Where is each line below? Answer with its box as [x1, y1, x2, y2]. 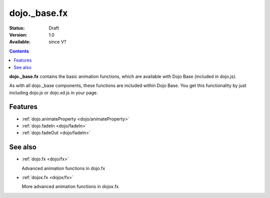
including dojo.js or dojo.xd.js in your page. [9, 89, 98, 95]
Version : [9, 31, 27, 37]
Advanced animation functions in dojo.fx [21, 165, 105, 171]
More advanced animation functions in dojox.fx [21, 183, 119, 189]
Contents [9, 48, 29, 54]
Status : [9, 25, 25, 31]
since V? [48, 39, 66, 45]
